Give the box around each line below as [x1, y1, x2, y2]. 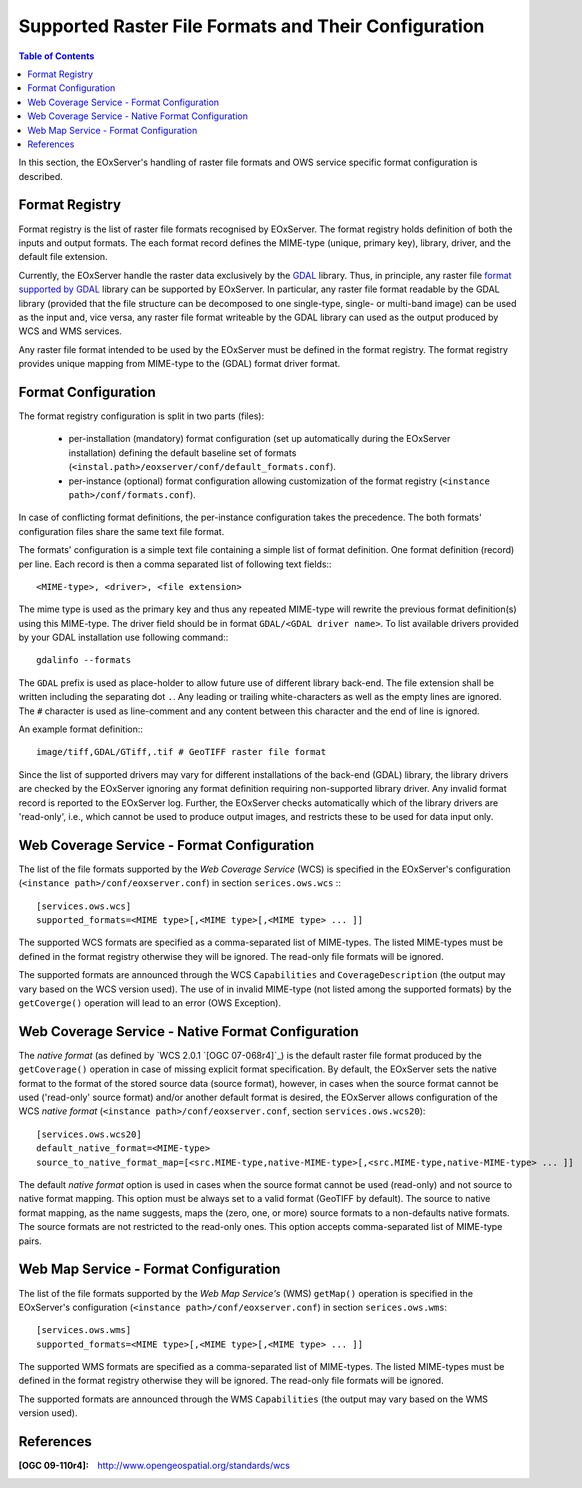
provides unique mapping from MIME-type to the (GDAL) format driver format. [18, 358, 341, 370]
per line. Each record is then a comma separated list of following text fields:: [18, 558, 332, 570]
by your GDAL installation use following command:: [18, 631, 229, 644]
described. [18, 170, 64, 182]
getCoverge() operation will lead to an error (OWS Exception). [18, 997, 282, 1009]
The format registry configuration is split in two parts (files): [18, 410, 265, 422]
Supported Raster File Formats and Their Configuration [18, 15, 485, 37]
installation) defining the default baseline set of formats [68, 446, 297, 459]
